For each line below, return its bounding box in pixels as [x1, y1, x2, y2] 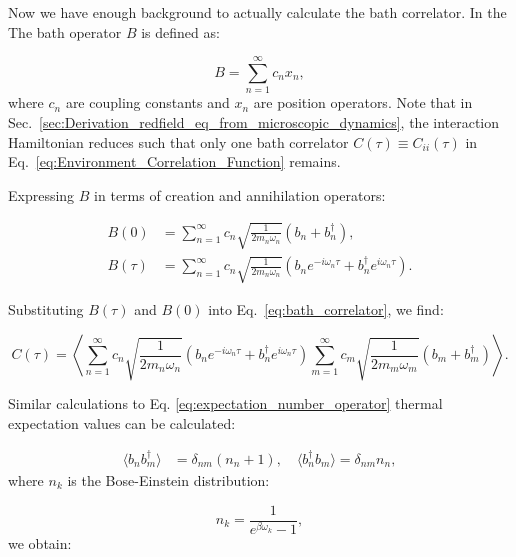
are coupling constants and [65, 92, 230, 113]
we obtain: [8, 533, 72, 554]
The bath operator [8, 21, 122, 42]
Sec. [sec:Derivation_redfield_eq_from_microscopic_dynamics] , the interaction [8, 111, 500, 132]
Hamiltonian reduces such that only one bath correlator [8, 131, 349, 152]
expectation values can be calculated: [8, 412, 236, 433]
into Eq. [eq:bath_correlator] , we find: [208, 299, 444, 320]
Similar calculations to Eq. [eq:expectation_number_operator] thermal [8, 392, 443, 413]
